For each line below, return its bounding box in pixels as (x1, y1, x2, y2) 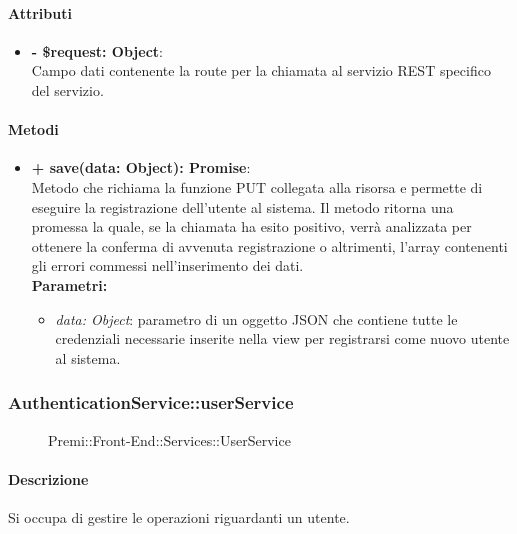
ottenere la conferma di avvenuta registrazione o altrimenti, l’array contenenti (31, 235, 508, 256)
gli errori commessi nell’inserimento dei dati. (31, 255, 304, 276)
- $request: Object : (31, 40, 163, 61)
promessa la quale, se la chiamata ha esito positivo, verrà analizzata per (31, 216, 472, 237)
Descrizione (8, 468, 89, 489)
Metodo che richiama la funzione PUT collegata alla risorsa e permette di (31, 176, 483, 197)
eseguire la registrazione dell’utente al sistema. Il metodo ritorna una (31, 196, 454, 217)
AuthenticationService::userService (8, 390, 294, 415)
